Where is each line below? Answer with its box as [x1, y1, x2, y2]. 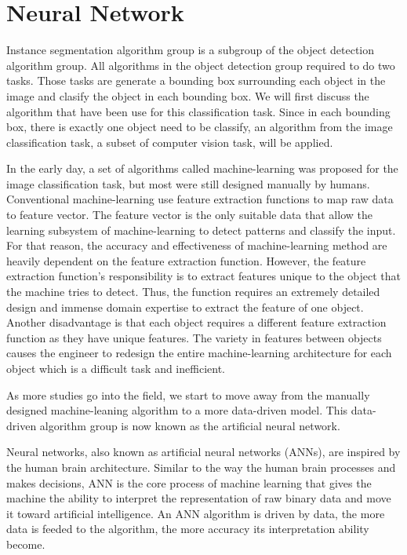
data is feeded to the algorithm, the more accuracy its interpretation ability [6, 520, 369, 537]
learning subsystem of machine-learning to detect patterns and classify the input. [6, 221, 396, 238]
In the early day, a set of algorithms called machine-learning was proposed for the [6, 160, 398, 177]
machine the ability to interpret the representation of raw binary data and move [6, 490, 391, 506]
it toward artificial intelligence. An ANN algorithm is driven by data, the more [6, 505, 385, 521]
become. [6, 535, 45, 552]
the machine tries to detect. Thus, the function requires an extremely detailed [6, 283, 380, 300]
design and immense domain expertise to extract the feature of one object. [6, 298, 364, 315]
